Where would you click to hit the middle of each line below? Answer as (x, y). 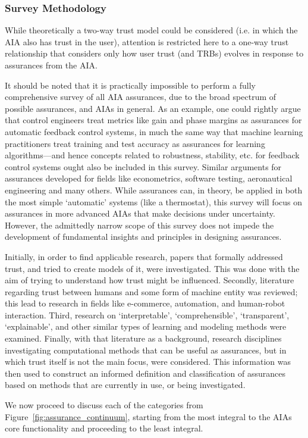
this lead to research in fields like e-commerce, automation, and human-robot (145, 303)
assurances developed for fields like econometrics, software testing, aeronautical (149, 178)
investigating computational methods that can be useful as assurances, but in (146, 350)
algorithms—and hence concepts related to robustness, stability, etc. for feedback (152, 155)
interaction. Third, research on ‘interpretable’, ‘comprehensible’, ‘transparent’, (147, 315)
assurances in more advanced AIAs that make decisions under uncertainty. (140, 213)
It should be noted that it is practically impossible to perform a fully (131, 85)
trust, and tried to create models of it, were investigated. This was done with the (152, 268)
